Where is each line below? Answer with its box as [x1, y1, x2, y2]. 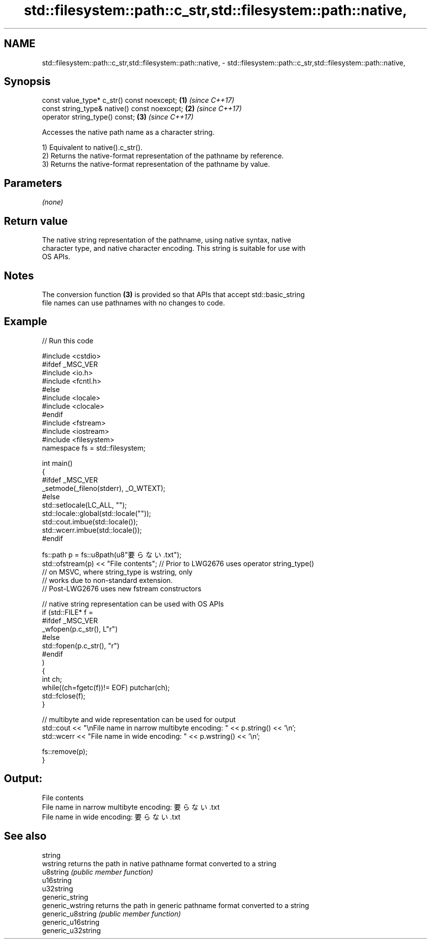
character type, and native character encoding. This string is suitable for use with [42, 244, 306, 253]
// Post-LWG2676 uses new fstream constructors [42, 584, 202, 593]
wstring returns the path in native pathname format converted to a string [42, 859, 277, 868]
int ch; [42, 674, 62, 683]
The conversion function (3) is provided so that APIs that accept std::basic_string [42, 290, 305, 299]
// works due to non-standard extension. [42, 576, 173, 584]
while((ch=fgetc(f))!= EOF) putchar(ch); [42, 683, 170, 692]
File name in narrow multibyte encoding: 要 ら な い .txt [42, 802, 220, 811]
